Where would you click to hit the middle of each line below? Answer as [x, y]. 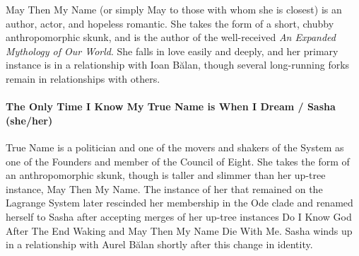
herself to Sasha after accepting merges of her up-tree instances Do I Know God [179, 216]
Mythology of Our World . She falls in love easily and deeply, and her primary [172, 51]
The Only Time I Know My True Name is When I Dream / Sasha [171, 106]
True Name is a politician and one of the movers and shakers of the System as [175, 147]
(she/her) [29, 120]
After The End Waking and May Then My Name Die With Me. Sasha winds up [179, 230]
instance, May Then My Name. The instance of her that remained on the [164, 188]
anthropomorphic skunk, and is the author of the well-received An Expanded [171, 37]
